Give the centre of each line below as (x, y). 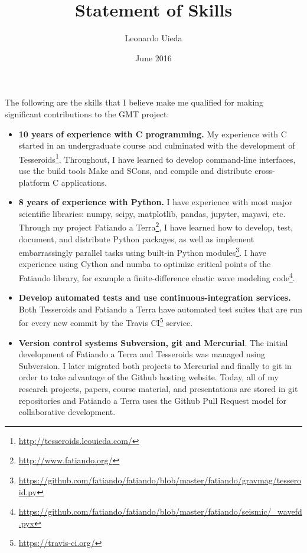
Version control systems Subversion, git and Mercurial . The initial (153, 342)
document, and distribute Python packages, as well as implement (136, 238)
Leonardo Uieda (153, 38)
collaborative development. (67, 412)
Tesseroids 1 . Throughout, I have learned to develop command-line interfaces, (157, 158)
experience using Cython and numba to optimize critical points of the (145, 264)
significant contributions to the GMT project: (87, 113)
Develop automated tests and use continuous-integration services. (155, 297)
